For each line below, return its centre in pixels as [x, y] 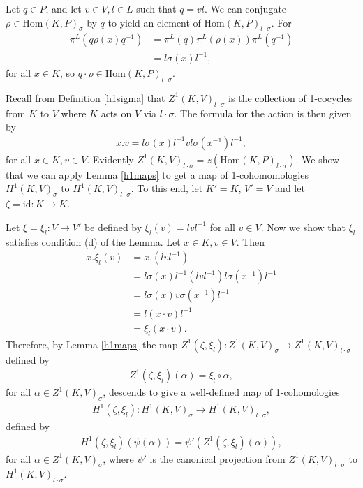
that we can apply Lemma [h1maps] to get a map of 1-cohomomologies [157, 174]
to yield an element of [154, 22]
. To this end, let [167, 188]
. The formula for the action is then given [263, 113]
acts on [116, 113]
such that [156, 8]
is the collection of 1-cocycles [290, 97]
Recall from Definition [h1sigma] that [86, 97]
